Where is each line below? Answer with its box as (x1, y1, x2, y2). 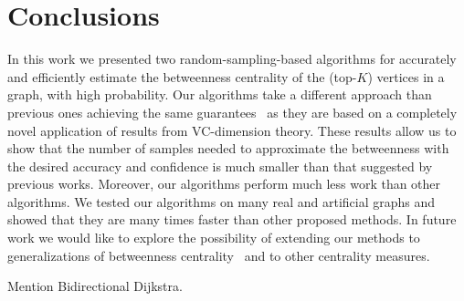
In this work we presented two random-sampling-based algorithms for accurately (7, 49, 457, 68)
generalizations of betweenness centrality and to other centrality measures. (7, 245, 430, 265)
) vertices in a (367, 67, 445, 86)
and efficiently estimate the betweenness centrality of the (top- (7, 67, 357, 86)
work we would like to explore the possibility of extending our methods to (7, 228, 420, 247)
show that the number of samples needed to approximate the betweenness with (7, 139, 449, 158)
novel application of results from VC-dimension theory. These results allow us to (7, 120, 457, 140)
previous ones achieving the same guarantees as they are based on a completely (7, 102, 458, 121)
